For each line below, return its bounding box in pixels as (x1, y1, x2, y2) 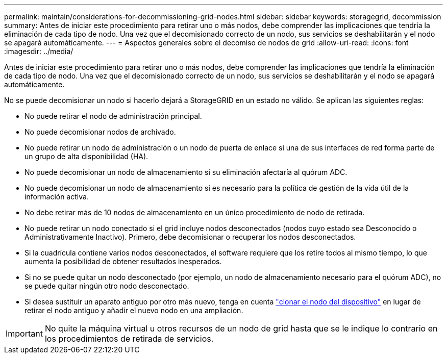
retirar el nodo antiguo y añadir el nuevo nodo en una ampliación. (24, 306, 243, 315)
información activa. (24, 192, 89, 201)
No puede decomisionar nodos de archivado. (24, 127, 176, 136)
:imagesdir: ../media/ (4, 47, 73, 56)
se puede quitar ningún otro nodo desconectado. (24, 282, 189, 290)
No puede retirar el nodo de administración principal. (24, 112, 202, 120)
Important (6, 328, 43, 339)
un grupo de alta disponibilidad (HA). (24, 152, 148, 161)
